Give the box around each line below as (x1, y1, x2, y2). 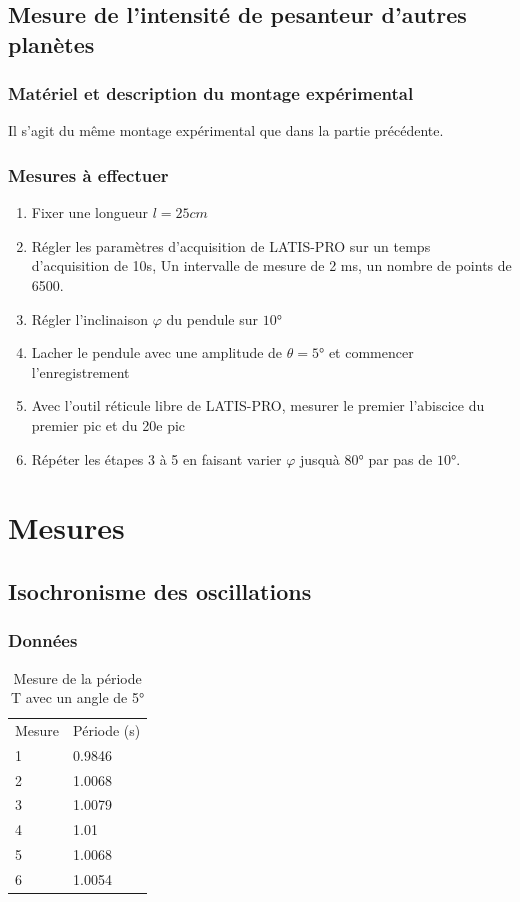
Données (8, 628, 78, 653)
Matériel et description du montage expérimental (8, 81, 414, 106)
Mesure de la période (13, 667, 142, 688)
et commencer (328, 342, 414, 363)
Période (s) (73, 719, 141, 740)
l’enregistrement (31, 361, 130, 382)
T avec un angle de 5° (11, 687, 145, 708)
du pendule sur (166, 308, 259, 329)
